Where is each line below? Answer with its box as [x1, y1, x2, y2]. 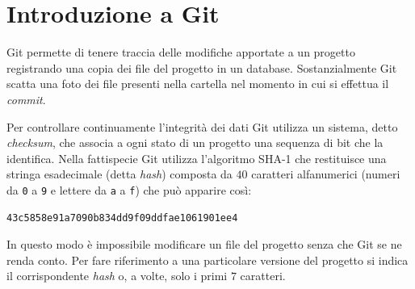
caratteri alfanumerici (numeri [251, 165, 400, 182]
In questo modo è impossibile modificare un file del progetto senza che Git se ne [6, 236, 402, 253]
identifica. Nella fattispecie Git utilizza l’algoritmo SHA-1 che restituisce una [6, 149, 387, 166]
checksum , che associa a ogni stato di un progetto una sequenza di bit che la [6, 134, 384, 151]
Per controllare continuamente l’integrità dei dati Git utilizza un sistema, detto [6, 118, 398, 135]
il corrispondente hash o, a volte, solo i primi [6, 267, 228, 284]
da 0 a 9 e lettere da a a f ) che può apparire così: [6, 181, 252, 198]
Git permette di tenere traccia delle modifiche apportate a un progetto [6, 44, 355, 61]
